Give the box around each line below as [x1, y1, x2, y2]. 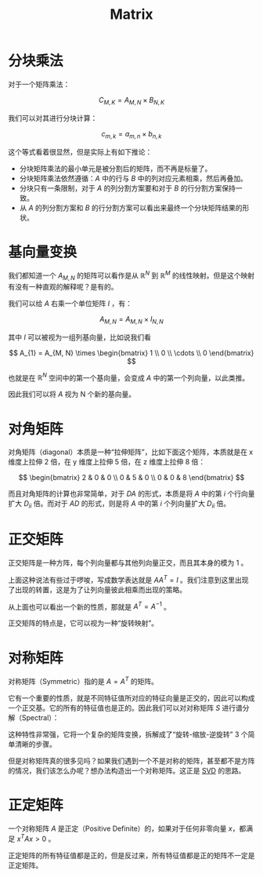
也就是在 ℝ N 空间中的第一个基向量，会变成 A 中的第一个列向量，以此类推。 [8, 371, 250, 382]
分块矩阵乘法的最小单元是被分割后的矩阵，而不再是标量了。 [19, 163, 212, 173]
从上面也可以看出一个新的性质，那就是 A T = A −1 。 [8, 600, 171, 611]
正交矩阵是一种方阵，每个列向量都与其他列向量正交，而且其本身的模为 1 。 [8, 559, 248, 568]
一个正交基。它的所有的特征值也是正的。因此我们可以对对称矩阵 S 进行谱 [8, 703, 243, 712]
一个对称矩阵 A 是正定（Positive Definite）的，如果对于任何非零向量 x [8, 824, 232, 833]
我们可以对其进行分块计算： [8, 113, 98, 122]
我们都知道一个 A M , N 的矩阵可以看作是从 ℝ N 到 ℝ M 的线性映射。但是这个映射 [8, 269, 255, 282]
